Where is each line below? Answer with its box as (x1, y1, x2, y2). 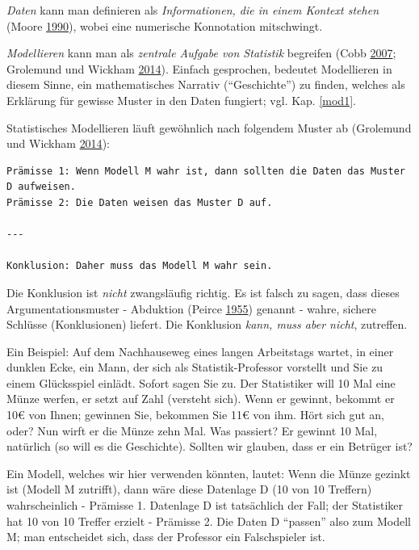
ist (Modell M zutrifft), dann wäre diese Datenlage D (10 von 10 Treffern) (6, 481, 372, 498)
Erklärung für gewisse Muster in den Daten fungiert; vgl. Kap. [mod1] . (6, 91, 356, 108)
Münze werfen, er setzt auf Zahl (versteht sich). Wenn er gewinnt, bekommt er (6, 390, 395, 407)
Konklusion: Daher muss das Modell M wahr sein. (6, 260, 273, 272)
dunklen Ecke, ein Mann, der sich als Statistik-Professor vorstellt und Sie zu (6, 359, 383, 376)
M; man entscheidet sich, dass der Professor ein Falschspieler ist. (6, 528, 325, 545)
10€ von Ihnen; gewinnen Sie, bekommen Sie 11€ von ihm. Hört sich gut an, (6, 406, 385, 423)
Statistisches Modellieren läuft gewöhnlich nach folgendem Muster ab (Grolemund (6, 119, 412, 136)
